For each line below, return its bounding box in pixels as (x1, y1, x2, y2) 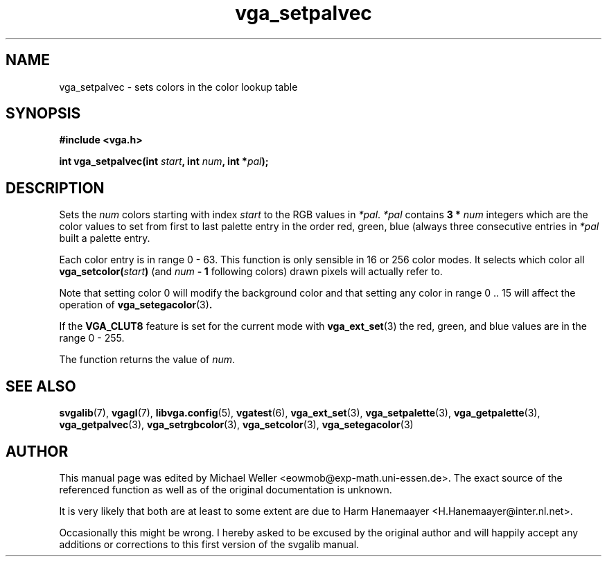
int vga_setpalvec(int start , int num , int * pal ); (59, 155, 269, 168)
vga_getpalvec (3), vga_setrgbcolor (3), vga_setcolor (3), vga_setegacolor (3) (59, 419, 414, 431)
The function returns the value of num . (59, 353, 236, 366)
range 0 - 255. (59, 332, 125, 344)
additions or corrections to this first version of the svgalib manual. (59, 538, 360, 550)
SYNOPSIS (6, 105, 81, 123)
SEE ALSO (6, 377, 76, 395)
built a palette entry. (59, 232, 150, 245)
